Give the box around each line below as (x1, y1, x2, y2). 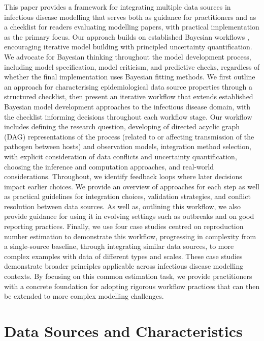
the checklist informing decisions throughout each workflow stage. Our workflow (4, 111, 252, 122)
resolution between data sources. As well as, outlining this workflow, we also (4, 201, 241, 211)
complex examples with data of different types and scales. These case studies (4, 250, 243, 261)
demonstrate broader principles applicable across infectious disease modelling (4, 261, 244, 271)
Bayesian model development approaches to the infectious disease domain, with (4, 101, 251, 111)
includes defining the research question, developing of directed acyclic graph (4, 121, 240, 132)
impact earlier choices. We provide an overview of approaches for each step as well (4, 181, 259, 191)
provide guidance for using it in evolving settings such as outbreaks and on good (4, 211, 254, 221)
